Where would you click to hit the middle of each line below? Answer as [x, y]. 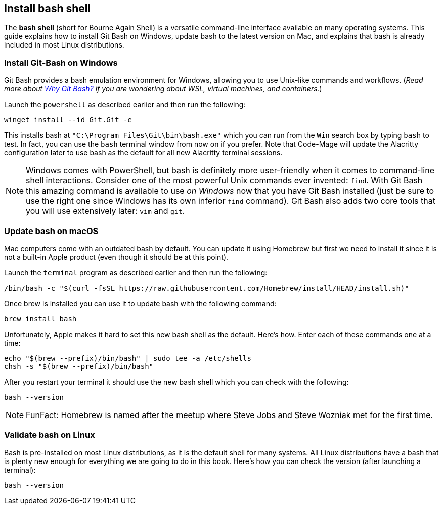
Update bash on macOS [51, 231]
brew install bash [40, 319]
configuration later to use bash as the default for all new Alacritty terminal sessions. [143, 153]
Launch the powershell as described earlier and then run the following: [125, 105]
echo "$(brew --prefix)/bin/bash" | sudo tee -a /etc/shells [128, 358]
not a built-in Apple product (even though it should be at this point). [116, 257]
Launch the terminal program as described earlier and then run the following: [136, 272]
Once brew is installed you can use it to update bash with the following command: [140, 303]
